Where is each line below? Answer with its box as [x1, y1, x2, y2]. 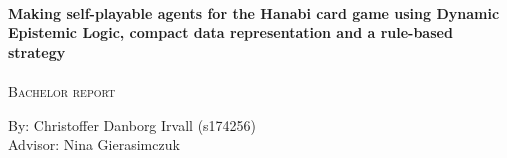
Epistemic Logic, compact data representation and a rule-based [8, 22, 453, 43]
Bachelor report [8, 80, 116, 101]
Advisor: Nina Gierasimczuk [8, 134, 180, 155]
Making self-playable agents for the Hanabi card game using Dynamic [8, 2, 500, 23]
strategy [8, 41, 66, 62]
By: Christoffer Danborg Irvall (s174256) [8, 114, 257, 135]
